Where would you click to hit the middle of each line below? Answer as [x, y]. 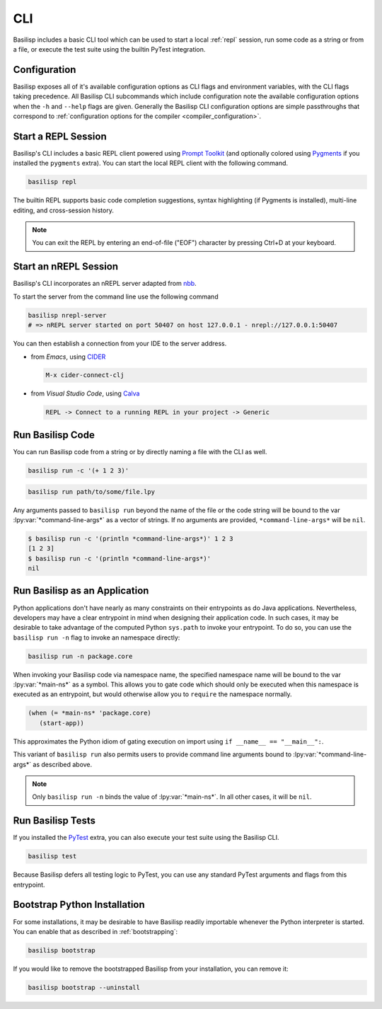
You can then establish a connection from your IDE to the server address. [120, 344]
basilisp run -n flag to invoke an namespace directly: [97, 638]
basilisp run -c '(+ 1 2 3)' [79, 470]
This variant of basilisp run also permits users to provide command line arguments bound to [152, 754]
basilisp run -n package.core [80, 656]
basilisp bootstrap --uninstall [84, 987]
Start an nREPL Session [66, 266]
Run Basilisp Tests [54, 821]
